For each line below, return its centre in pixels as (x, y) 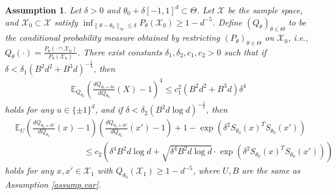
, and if (109, 109)
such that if (245, 51)
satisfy (66, 22)
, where (206, 170)
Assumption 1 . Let (43, 10)
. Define (227, 22)
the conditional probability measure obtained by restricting (113, 37)
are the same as (271, 170)
